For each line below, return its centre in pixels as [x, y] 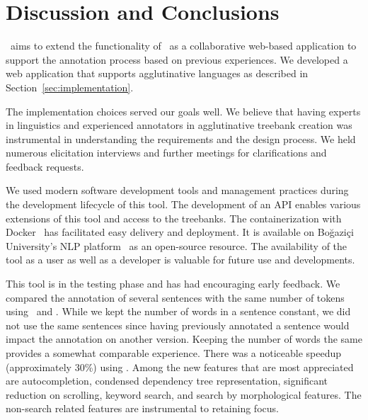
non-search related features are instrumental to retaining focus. [142, 408]
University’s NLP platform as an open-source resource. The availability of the [177, 245]
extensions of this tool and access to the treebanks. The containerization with [174, 218]
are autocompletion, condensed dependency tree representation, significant [167, 381]
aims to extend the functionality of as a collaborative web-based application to [183, 46]
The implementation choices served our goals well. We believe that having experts [183, 111]
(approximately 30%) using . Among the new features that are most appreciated [180, 367]
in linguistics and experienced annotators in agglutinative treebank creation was [179, 125]
